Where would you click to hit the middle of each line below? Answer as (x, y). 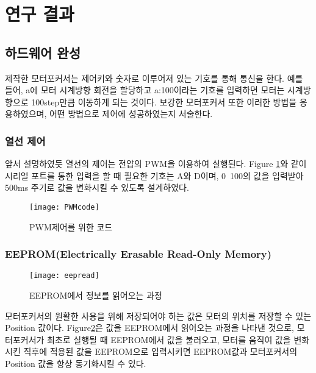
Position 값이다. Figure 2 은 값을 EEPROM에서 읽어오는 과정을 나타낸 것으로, (150, 328)
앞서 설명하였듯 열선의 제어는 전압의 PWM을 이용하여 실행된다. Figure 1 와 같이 (156, 164)
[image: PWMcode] (64, 207)
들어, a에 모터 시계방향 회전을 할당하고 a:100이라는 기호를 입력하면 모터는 (145, 90)
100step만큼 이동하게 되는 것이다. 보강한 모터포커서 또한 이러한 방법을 (164, 101)
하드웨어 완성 (43, 52)
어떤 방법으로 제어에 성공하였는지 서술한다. (131, 114)
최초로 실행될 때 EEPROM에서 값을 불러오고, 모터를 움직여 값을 (169, 339)
